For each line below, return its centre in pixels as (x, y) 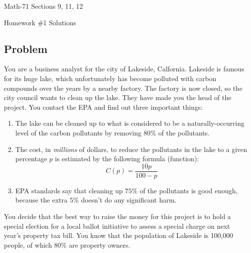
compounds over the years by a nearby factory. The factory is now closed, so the (123, 88)
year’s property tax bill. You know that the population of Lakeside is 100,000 (118, 235)
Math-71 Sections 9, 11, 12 (44, 6)
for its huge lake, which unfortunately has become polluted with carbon (110, 78)
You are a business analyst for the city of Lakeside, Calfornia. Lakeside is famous (124, 69)
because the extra (41, 200)
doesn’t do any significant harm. (129, 200)
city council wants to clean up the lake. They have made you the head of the (118, 97)
